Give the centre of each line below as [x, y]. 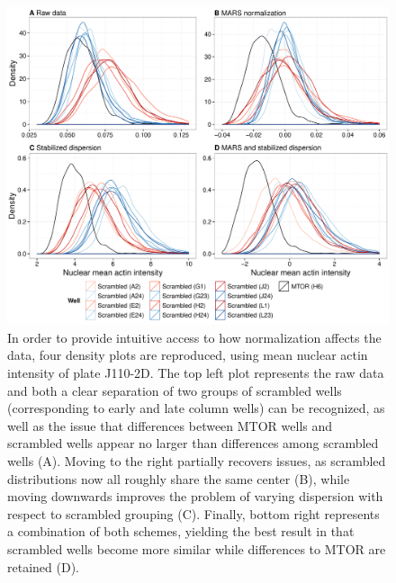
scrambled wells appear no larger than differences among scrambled [193, 443]
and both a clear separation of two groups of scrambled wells [175, 390]
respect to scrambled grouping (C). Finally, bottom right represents [193, 513]
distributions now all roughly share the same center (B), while [179, 478]
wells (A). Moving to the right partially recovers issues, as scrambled [197, 460]
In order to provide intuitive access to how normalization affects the [194, 337]
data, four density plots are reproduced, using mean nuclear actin [188, 355]
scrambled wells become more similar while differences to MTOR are [197, 548]
